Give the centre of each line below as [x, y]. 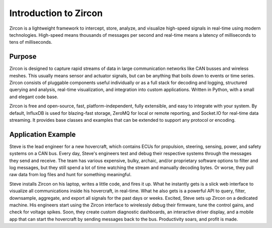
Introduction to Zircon [56, 13]
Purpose [23, 57]
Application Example [43, 134]
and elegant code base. [34, 97]
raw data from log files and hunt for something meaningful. [71, 175]
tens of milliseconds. [31, 42]
